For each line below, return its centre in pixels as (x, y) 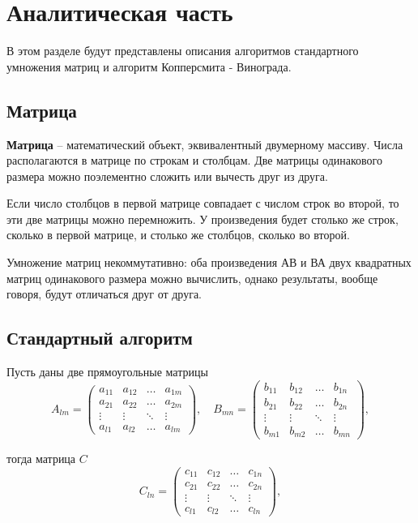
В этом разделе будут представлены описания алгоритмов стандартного (183, 51)
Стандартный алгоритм (100, 338)
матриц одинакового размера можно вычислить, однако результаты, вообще (192, 278)
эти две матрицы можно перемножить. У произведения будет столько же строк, (203, 219)
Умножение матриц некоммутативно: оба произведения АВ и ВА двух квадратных (209, 262)
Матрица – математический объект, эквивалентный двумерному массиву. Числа (205, 144)
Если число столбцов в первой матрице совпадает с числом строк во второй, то (203, 203)
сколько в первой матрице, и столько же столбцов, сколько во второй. (178, 235)
